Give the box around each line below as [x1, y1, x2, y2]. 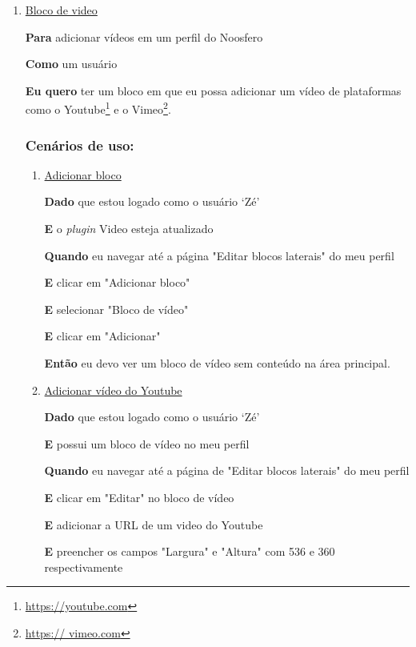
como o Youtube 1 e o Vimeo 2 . [25, 98, 171, 118]
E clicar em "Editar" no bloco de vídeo [44, 488, 234, 505]
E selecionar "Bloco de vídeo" [44, 300, 189, 317]
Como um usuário [25, 55, 118, 72]
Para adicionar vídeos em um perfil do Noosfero [25, 28, 263, 45]
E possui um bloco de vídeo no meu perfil [44, 435, 250, 452]
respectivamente [44, 558, 123, 575]
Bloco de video [25, 2, 98, 18]
